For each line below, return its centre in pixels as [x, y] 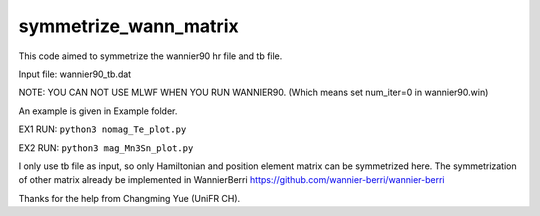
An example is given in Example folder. [98, 111]
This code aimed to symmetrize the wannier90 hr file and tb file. [150, 56]
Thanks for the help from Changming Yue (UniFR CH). [129, 198]
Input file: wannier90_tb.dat [75, 74]
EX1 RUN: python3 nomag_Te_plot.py [102, 129]
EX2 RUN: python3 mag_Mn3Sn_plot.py [106, 147]
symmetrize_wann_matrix [128, 26]
